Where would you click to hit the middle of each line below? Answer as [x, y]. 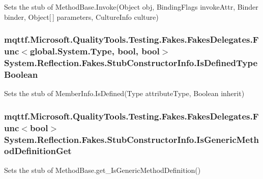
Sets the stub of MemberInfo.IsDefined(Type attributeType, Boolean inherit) [124, 93]
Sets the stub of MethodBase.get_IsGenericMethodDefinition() [103, 170]
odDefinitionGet [38, 151]
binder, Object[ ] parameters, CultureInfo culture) [81, 17]
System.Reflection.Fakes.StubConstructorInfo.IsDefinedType [131, 62]
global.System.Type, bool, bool [95, 51]
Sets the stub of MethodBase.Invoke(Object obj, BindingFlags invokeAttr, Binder [131, 7]
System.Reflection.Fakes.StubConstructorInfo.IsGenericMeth [132, 139]
